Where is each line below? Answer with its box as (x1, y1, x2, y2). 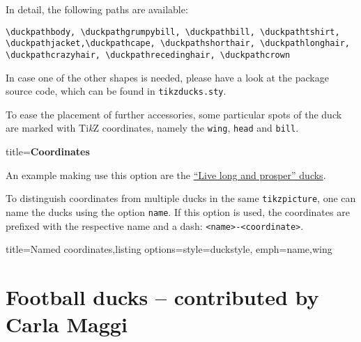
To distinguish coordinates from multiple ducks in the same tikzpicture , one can (6, 191, 356, 205)
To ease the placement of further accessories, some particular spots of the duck (6, 107, 342, 121)
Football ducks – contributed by (6, 283, 319, 311)
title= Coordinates (6, 144, 90, 159)
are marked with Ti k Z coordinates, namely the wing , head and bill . (6, 121, 299, 135)
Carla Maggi (6, 310, 128, 339)
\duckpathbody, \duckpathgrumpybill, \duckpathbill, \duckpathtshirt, (6, 26, 340, 37)
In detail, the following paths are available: (6, 2, 188, 16)
